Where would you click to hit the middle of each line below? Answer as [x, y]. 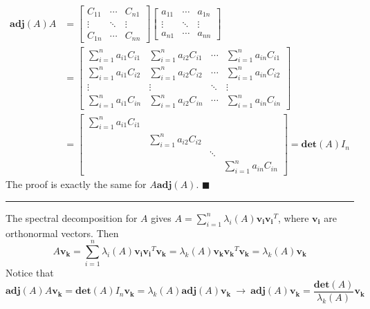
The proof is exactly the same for [76, 184]
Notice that [30, 273]
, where [294, 217]
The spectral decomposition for [72, 217]
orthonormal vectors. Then [62, 233]
